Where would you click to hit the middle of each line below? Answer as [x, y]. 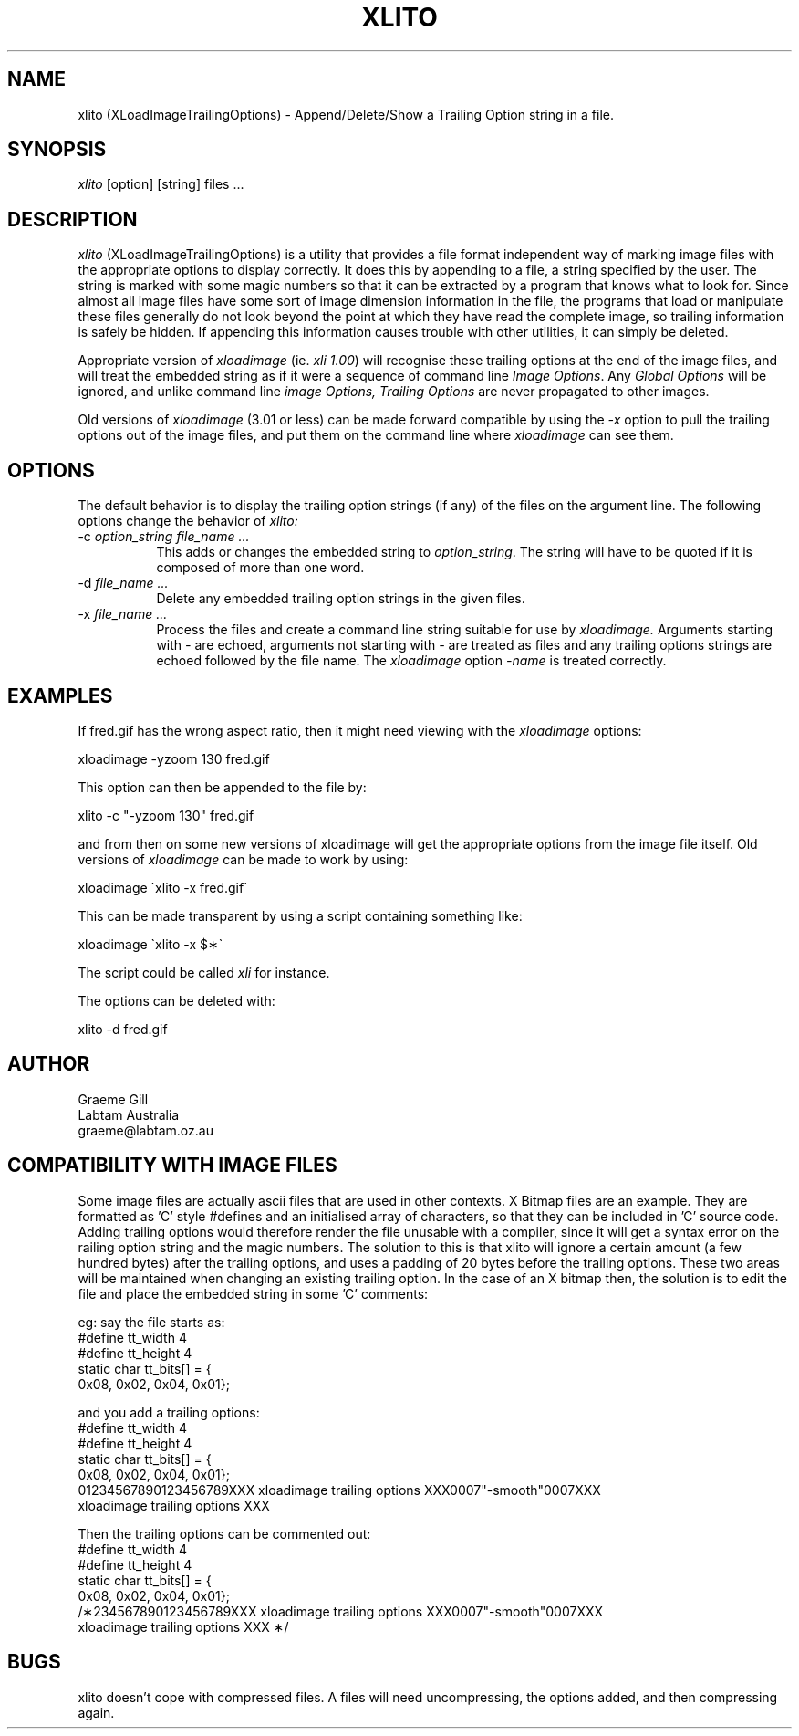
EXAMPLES [60, 695]
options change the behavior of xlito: [188, 521]
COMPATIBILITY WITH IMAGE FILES [172, 1166]
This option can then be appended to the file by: [222, 787]
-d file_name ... [123, 583]
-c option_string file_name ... [164, 537]
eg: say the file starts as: [151, 1322]
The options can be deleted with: [176, 1000]
